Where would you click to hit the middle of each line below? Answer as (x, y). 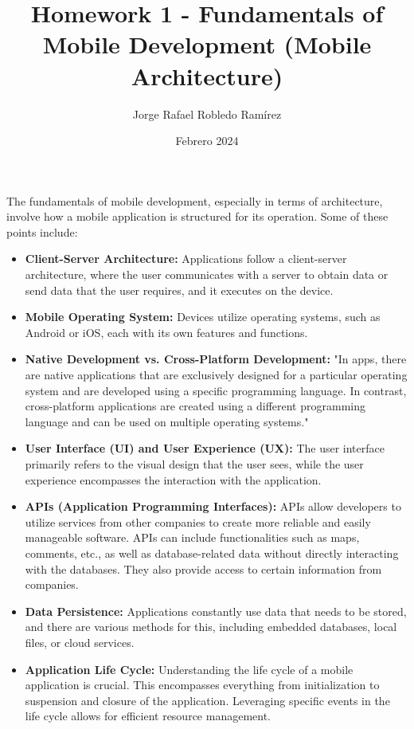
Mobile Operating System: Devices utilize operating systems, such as (203, 317)
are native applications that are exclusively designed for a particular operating (216, 375)
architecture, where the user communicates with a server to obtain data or (207, 274)
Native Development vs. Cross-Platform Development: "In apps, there (216, 359)
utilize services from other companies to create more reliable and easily (198, 521)
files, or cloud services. (80, 642)
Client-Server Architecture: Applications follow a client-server (186, 259)
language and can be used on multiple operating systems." (167, 421)
